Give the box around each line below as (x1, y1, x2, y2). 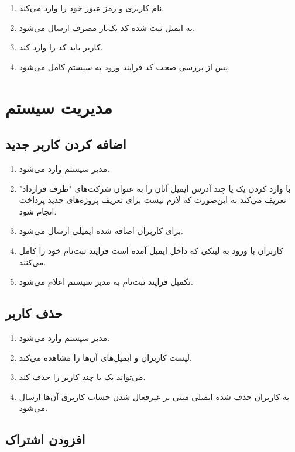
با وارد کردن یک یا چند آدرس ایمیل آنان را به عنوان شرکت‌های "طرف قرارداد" (19, 182, 291, 194)
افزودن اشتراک (5, 430, 85, 448)
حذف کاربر (5, 304, 63, 322)
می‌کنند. (19, 256, 46, 268)
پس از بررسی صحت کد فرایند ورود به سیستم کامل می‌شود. (19, 60, 231, 73)
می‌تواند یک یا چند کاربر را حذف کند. (19, 371, 146, 383)
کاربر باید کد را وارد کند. (19, 41, 103, 53)
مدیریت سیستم (5, 95, 112, 119)
